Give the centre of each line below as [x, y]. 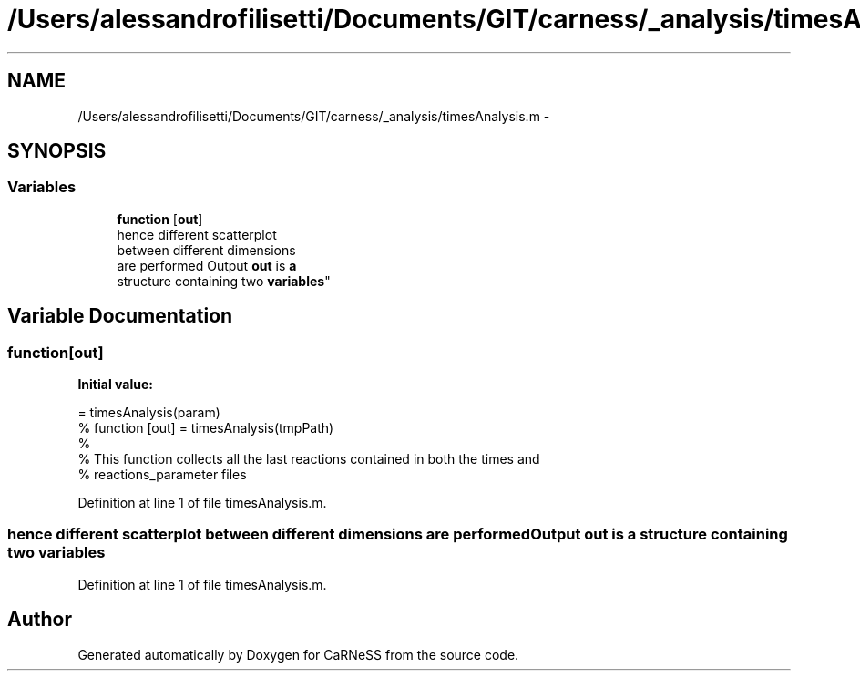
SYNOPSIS [57, 151]
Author [40, 620]
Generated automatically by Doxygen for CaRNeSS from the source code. [298, 654]
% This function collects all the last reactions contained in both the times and [309, 459]
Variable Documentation [120, 316]
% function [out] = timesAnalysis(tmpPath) [206, 428]
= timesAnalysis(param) [149, 413]
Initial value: [115, 385]
